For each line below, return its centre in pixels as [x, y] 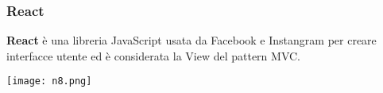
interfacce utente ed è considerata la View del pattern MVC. [153, 55]
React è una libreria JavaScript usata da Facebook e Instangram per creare [191, 40]
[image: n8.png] [49, 81]
